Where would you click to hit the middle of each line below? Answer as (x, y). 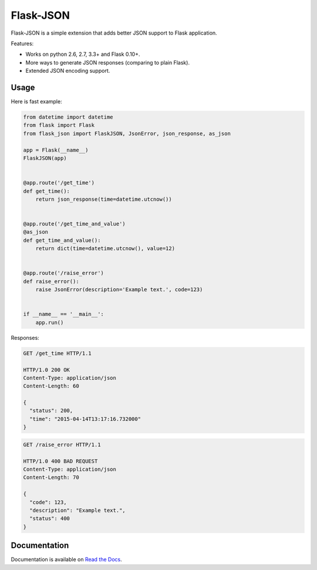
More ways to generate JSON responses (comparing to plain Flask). (108, 62)
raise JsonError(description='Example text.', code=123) (119, 290)
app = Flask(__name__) (56, 150)
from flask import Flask (59, 125)
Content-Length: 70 (51, 478)
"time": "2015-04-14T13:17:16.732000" (85, 419)
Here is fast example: (36, 102)
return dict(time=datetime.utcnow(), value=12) (105, 249)
